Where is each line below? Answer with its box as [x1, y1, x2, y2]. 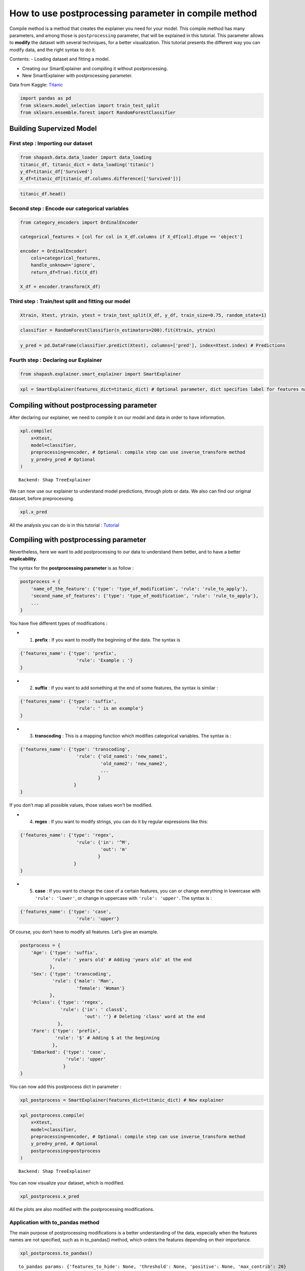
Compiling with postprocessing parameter [9, 535, 146, 544]
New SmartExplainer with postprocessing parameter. [22, 72, 133, 78]
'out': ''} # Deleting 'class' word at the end [84, 1014, 205, 1019]
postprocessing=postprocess [30, 1148, 101, 1154]
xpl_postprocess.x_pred [20, 1193, 80, 1199]
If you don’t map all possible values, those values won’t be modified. [9, 802, 152, 808]
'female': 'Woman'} [76, 985, 125, 991]
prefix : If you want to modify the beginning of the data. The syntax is [35, 637, 180, 643]
